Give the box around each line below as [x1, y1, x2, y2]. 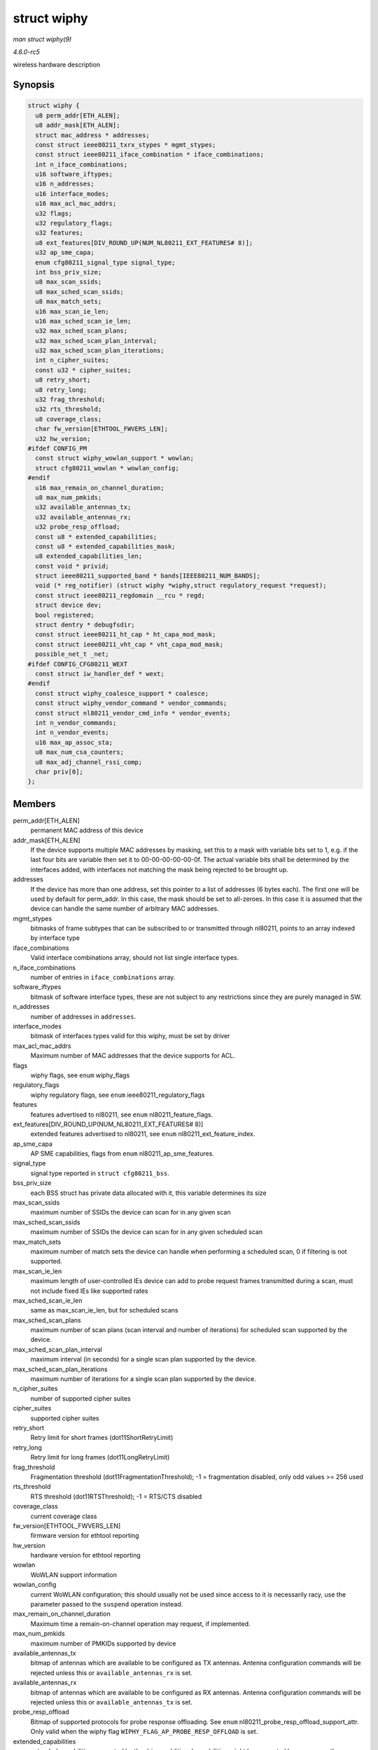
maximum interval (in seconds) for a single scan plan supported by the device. [30, 1355, 257, 1364]
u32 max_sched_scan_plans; [35, 327, 128, 335]
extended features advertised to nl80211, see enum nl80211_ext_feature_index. [30, 1130, 255, 1138]
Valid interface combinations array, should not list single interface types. [30, 953, 239, 962]
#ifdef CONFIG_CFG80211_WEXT [27, 660, 128, 668]
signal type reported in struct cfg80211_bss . [30, 1169, 169, 1177]
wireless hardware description [13, 60, 101, 69]
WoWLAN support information [30, 1570, 117, 1578]
